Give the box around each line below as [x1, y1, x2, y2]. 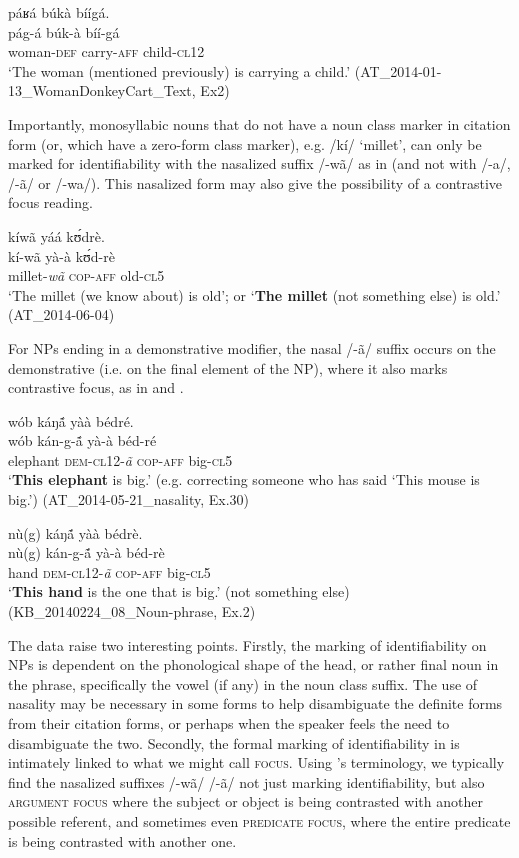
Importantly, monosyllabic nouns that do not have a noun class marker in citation [8, 113, 511, 134]
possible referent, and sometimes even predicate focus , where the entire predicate [8, 810, 511, 831]
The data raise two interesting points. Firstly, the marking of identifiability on [8, 634, 487, 655]
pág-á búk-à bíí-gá [8, 21, 120, 42]
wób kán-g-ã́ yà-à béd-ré [8, 430, 157, 451]
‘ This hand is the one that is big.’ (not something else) [8, 581, 350, 602]
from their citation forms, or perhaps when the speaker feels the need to [8, 713, 450, 733]
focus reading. [8, 192, 93, 213]
